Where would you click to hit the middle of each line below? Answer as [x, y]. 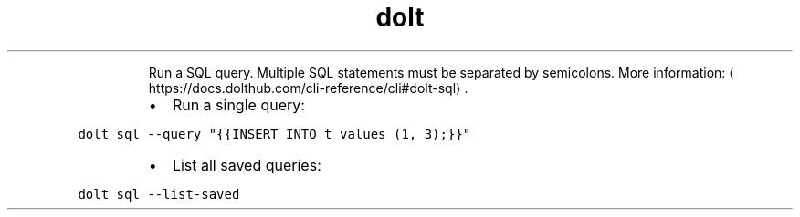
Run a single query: [238, 104]
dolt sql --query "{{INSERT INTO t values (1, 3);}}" [274, 134]
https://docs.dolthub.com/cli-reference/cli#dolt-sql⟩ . [308, 88]
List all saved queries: [247, 165]
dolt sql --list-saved [159, 194]
